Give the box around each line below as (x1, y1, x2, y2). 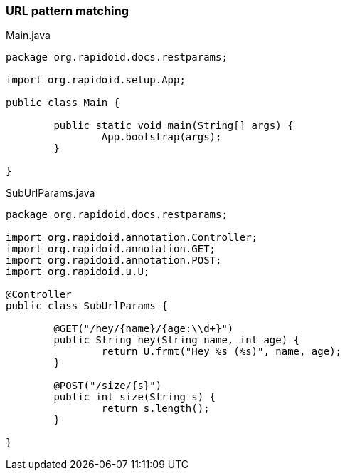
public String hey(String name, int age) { (53, 334, 300, 346)
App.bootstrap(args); (101, 131, 222, 143)
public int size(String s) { (53, 391, 216, 403)
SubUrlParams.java (6, 187, 95, 200)
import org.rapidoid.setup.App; (6, 74, 186, 86)
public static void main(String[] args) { (53, 120, 294, 132)
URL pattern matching (6, 4, 129, 18)
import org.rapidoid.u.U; (6, 266, 150, 278)
